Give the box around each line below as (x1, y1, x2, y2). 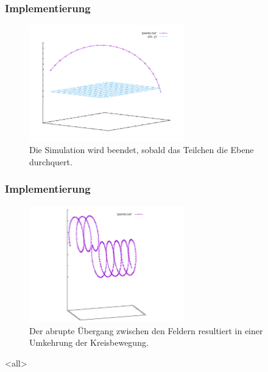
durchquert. (29, 155, 72, 168)
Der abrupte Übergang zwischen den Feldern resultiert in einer (29, 324, 263, 337)
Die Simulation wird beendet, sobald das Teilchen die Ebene (29, 143, 254, 156)
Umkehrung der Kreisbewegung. (29, 336, 149, 349)
